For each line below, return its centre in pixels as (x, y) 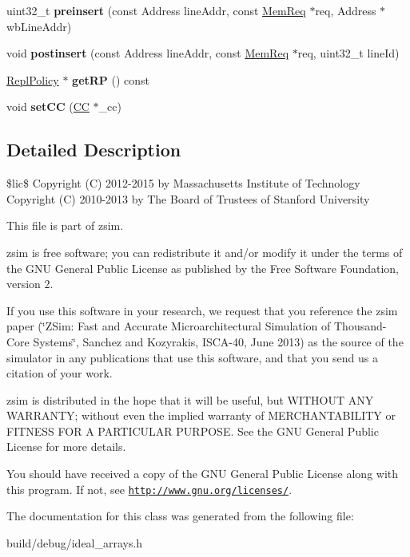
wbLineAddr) (39, 26)
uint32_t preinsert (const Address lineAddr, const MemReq (156, 10)
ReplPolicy (33, 79)
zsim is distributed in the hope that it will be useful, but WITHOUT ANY (190, 399)
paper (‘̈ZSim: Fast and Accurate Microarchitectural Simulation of (169, 326)
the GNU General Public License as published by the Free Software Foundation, (203, 268)
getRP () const (111, 79)
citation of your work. (60, 373)
